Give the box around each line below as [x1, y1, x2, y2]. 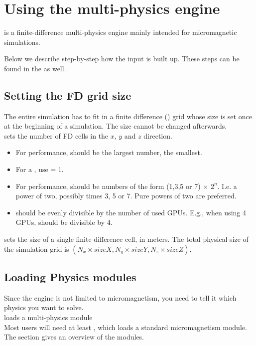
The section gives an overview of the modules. [4, 332, 144, 342]
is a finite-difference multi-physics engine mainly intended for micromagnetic [4, 27, 237, 37]
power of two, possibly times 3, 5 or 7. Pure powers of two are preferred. [15, 190, 237, 201]
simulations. [4, 36, 40, 47]
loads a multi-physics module [4, 312, 93, 323]
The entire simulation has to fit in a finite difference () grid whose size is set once [4, 111, 252, 121]
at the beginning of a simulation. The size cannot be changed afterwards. [4, 121, 227, 131]
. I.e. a [217, 180, 237, 191]
